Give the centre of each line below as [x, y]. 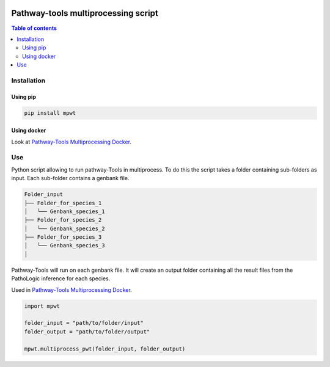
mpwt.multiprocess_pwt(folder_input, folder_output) [105, 349]
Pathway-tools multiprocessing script [85, 13]
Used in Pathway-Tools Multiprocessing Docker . [72, 289]
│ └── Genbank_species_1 [64, 211]
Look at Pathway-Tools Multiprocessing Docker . [71, 142]
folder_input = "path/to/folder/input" [84, 323]
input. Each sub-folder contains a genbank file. [70, 178]
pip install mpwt [50, 113]
